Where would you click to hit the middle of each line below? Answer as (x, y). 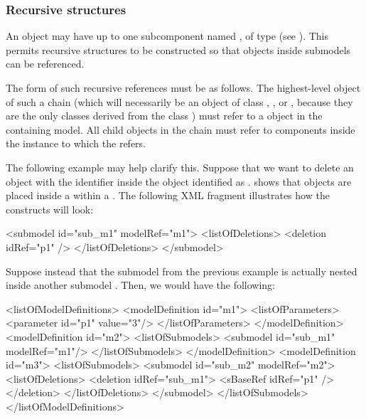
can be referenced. (45, 64)
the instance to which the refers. (76, 143)
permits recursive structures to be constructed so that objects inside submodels (178, 49)
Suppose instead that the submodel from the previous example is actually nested (182, 271)
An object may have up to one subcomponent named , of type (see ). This (167, 36)
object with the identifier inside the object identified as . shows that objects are (179, 181)
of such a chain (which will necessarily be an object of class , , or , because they (179, 101)
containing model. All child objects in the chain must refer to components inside (181, 129)
